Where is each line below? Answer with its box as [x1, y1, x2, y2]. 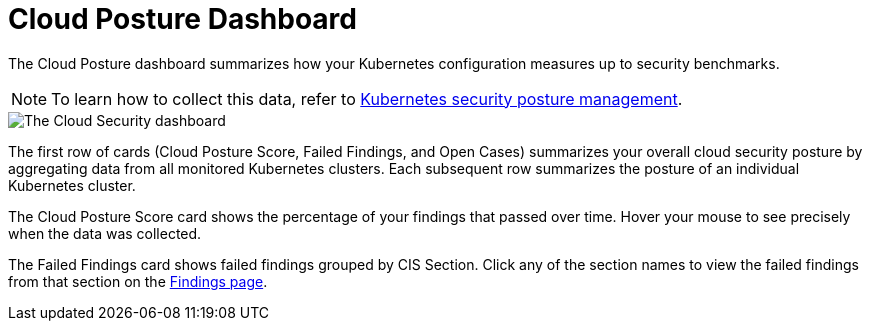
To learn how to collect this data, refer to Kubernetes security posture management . [51, 88, 683, 109]
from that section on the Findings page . [8, 272, 268, 290]
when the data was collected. [8, 224, 202, 242]
